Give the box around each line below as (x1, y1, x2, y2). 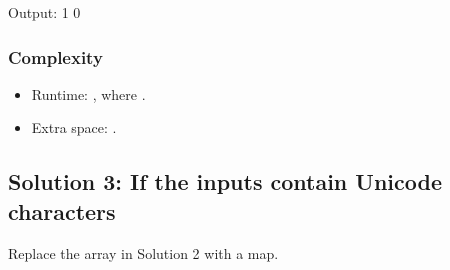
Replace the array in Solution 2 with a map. (8, 242, 279, 263)
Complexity (8, 44, 103, 69)
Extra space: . (31, 117, 117, 138)
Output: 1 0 (8, 2, 81, 22)
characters (8, 195, 116, 226)
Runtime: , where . (31, 83, 146, 104)
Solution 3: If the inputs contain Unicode (8, 166, 442, 197)
